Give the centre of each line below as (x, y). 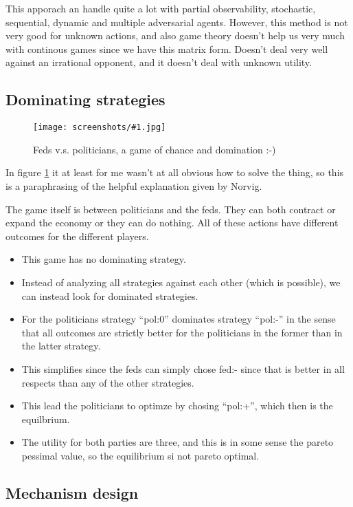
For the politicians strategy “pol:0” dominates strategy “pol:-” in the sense (179, 319)
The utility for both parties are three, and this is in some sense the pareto (178, 442)
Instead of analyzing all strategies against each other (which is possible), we (181, 282)
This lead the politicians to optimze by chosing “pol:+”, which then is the (177, 406)
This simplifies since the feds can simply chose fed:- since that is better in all (183, 368)
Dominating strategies (86, 99)
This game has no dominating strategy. (104, 259)
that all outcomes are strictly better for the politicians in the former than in (182, 332)
